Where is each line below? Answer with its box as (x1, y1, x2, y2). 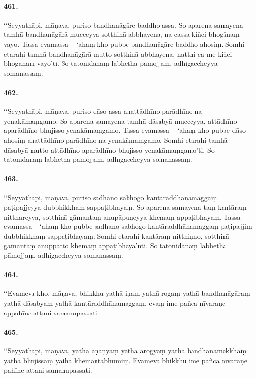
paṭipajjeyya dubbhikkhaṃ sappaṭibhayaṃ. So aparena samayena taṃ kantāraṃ (4, 202, 247, 212)
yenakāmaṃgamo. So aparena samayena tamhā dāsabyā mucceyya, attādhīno (4, 115, 237, 126)
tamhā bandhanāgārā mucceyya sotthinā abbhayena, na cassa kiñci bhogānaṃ (4, 29, 240, 39)
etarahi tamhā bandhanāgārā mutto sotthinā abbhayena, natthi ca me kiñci (4, 48, 232, 59)
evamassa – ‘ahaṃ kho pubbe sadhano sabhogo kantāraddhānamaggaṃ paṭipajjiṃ (4, 221, 252, 231)
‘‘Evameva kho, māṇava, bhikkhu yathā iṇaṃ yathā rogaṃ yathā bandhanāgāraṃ (4, 288, 250, 298)
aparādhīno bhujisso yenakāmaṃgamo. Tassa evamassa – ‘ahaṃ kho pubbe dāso (4, 125, 246, 135)
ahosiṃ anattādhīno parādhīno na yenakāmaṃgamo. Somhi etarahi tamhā (4, 134, 228, 145)
